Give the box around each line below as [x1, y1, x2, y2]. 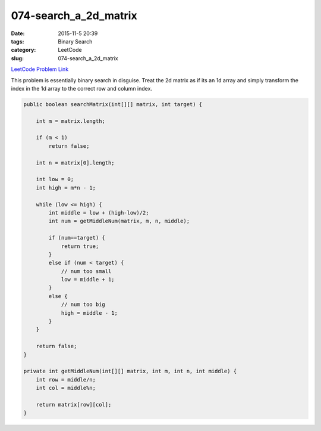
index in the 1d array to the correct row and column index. [11, 85, 153, 92]
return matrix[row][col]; [36, 401, 112, 408]
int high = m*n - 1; [36, 184, 96, 191]
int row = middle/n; [36, 376, 96, 383]
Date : [11, 30, 25, 37]
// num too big [61, 301, 105, 308]
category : [11, 46, 36, 54]
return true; [61, 243, 99, 250]
